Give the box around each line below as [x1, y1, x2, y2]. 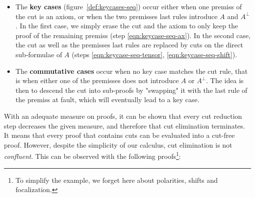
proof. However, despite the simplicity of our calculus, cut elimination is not [4, 139, 232, 150]
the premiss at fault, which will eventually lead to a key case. [15, 94, 200, 105]
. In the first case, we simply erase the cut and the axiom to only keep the [15, 21, 238, 31]
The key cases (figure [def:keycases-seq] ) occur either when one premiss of [15, 1, 242, 11]
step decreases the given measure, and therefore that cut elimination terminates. [4, 120, 245, 131]
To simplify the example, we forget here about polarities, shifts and [15, 175, 218, 185]
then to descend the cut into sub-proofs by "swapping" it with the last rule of [15, 85, 248, 95]
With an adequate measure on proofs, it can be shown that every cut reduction [4, 110, 242, 121]
